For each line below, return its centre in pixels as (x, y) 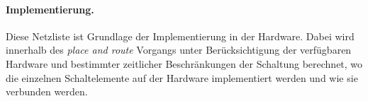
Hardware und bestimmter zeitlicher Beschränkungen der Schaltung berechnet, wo (184, 63)
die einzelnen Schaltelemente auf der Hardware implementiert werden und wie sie (182, 77)
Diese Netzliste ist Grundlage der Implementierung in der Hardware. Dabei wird (180, 36)
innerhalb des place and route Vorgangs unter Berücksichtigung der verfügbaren (179, 50)
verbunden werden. (47, 91)
